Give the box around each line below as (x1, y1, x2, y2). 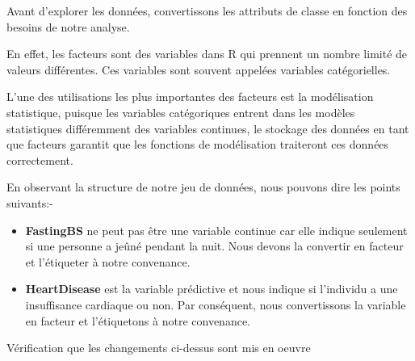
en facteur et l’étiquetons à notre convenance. (25, 312, 250, 329)
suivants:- (6, 194, 53, 211)
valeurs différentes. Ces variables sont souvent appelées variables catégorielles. (6, 61, 391, 78)
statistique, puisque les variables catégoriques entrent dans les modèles (6, 103, 355, 120)
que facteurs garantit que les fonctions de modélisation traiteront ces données (6, 136, 389, 153)
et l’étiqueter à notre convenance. (25, 253, 191, 270)
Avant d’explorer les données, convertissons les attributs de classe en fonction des (6, 2, 408, 19)
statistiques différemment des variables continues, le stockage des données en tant (6, 120, 409, 136)
